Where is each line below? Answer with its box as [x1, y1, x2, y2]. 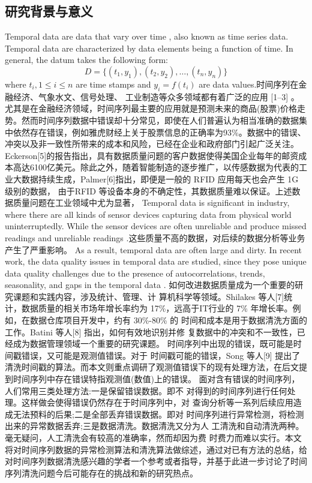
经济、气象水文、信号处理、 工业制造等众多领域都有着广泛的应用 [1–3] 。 [13, 90, 299, 103]
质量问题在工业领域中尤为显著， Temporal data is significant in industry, [13, 196, 290, 209]
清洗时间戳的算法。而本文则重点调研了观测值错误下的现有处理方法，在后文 [5, 361, 299, 373]
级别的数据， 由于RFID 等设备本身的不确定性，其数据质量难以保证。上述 [5, 184, 292, 197]
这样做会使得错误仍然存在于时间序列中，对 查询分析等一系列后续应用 [21, 396, 293, 409]
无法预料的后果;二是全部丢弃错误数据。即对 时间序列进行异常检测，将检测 [13, 407, 304, 420]
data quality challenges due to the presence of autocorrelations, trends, [5, 266, 265, 279]
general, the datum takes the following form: [5, 53, 168, 66]
